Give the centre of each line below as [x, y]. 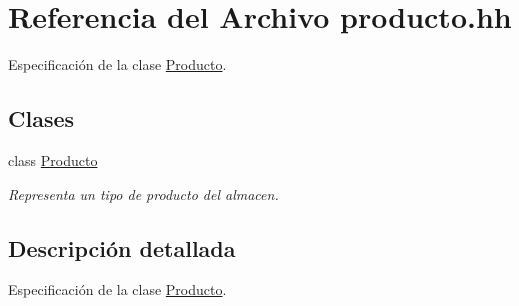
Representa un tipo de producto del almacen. [143, 193]
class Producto [53, 159]
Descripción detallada [122, 247]
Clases [41, 118]
